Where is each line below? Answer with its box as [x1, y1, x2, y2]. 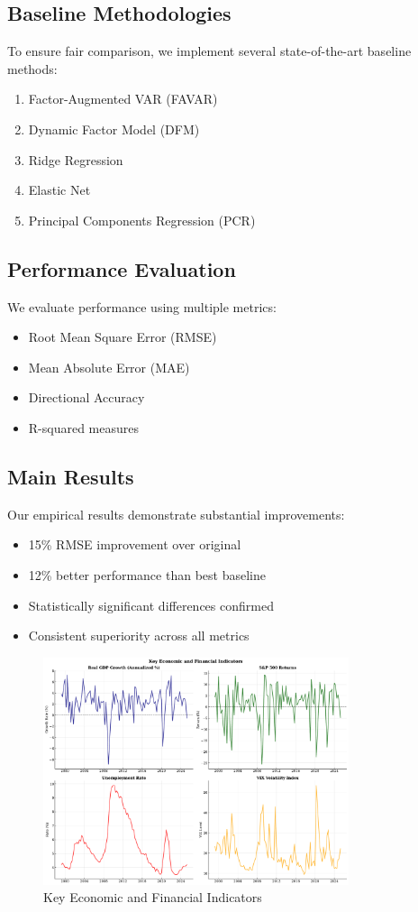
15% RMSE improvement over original [28, 535, 241, 554]
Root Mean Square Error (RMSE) [28, 327, 217, 346]
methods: [7, 59, 58, 78]
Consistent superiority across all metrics [28, 626, 250, 645]
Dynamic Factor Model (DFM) [28, 119, 200, 138]
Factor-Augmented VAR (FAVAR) [28, 89, 218, 108]
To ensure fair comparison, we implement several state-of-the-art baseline [7, 41, 412, 60]
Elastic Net [28, 180, 91, 199]
